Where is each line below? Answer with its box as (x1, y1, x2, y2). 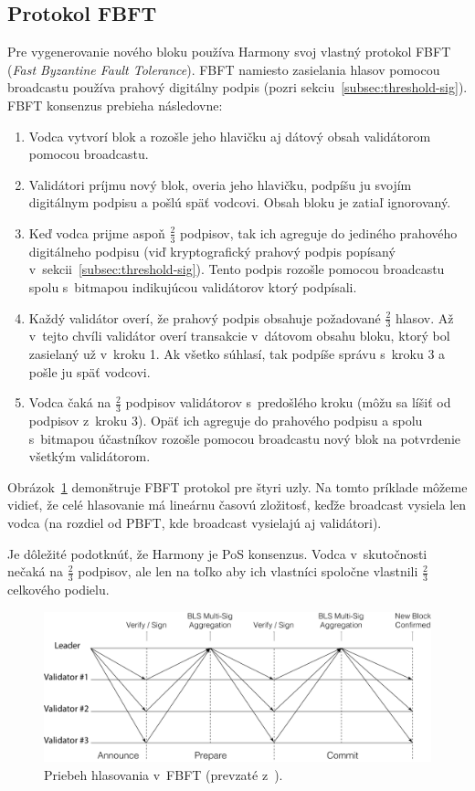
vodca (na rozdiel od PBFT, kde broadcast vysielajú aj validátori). (7, 512, 382, 532)
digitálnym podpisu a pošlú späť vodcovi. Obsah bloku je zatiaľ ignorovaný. (28, 193, 451, 212)
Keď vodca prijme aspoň (28, 223, 165, 242)
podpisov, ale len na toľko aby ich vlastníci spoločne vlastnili (78, 562, 418, 581)
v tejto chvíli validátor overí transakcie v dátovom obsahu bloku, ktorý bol (28, 326, 450, 345)
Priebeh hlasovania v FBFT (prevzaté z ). (44, 765, 283, 784)
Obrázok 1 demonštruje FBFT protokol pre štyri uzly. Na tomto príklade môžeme (7, 477, 468, 496)
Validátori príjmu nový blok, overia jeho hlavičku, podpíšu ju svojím (28, 174, 412, 194)
